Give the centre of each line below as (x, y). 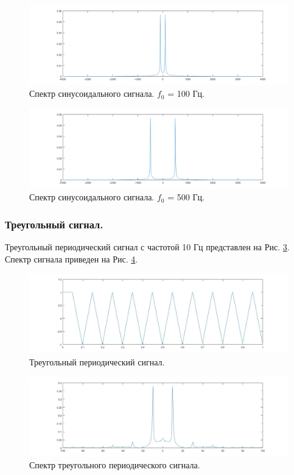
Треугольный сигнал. (54, 224)
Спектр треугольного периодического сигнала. (115, 465)
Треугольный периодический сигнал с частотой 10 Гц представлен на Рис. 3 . (147, 246)
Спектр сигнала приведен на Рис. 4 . (72, 259)
